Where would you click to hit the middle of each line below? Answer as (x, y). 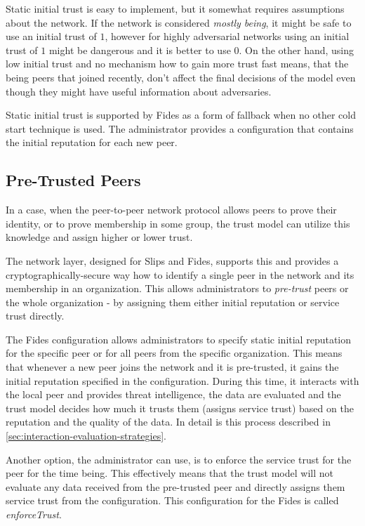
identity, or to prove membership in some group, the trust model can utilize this (178, 223)
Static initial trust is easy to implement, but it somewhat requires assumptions (175, 8)
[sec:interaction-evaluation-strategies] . (86, 436)
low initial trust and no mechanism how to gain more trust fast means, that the (177, 64)
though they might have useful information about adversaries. (139, 91)
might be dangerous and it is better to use (140, 50)
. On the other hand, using (297, 50)
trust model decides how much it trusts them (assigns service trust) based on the (180, 408)
